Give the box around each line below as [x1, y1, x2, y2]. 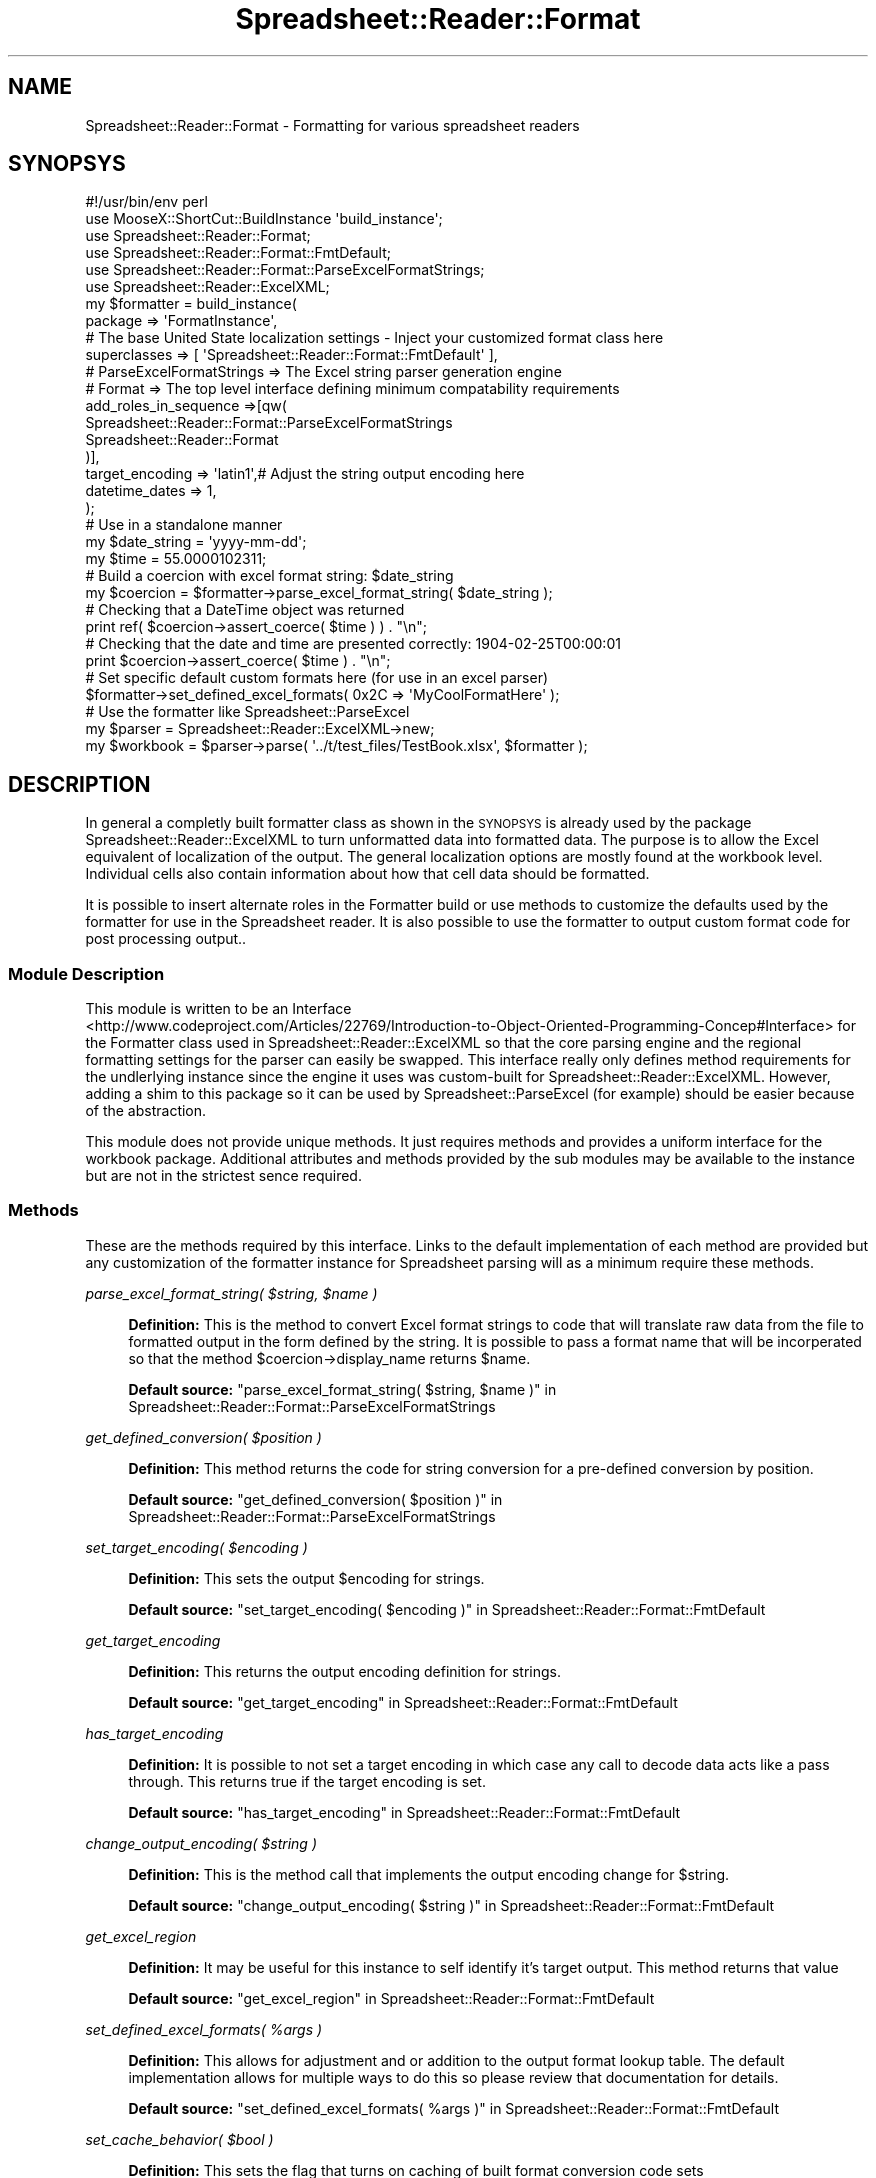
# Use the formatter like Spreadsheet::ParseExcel [85, 703, 410, 721]
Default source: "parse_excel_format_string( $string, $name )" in [128, 1380, 557, 1398]
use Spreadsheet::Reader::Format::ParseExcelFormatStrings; [85, 261, 485, 279]
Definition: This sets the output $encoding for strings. [128, 1569, 485, 1587]
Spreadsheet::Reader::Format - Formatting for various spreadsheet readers [85, 116, 580, 134]
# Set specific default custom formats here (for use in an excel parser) [85, 669, 549, 687]
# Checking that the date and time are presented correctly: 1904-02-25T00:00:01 [85, 635, 621, 653]
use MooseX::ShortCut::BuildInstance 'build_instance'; [85, 210, 443, 228]
